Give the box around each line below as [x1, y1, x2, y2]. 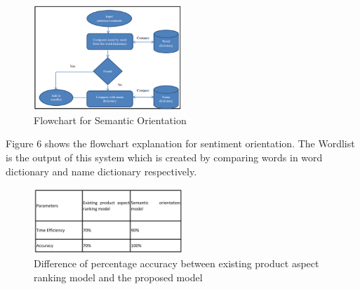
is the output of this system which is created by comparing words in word [6, 150, 323, 165]
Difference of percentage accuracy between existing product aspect [34, 256, 319, 271]
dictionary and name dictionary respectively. [6, 163, 197, 178]
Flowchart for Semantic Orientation [34, 112, 187, 127]
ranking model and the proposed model [34, 270, 203, 285]
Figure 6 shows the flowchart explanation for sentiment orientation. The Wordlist [6, 136, 355, 151]
